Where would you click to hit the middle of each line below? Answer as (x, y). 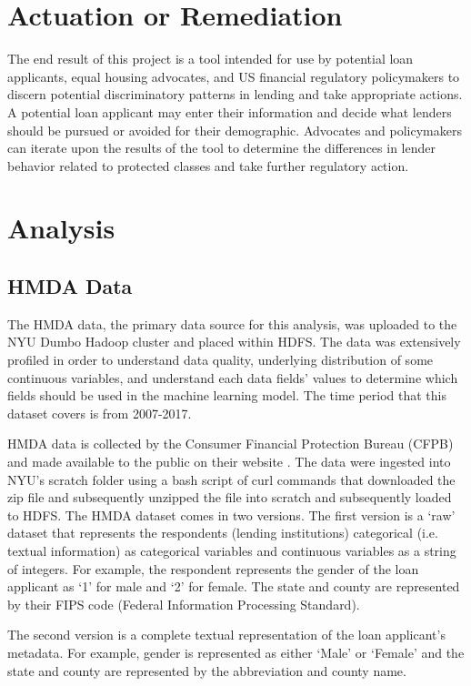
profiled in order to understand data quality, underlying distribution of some (220, 360)
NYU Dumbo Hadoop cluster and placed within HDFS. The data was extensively (234, 342)
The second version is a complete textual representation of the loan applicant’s (226, 635)
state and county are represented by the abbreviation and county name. (207, 670)
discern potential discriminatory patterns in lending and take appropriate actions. (235, 94)
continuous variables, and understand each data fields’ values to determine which (233, 377)
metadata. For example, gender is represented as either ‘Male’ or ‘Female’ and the (236, 652)
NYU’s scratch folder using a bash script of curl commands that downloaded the (231, 479)
